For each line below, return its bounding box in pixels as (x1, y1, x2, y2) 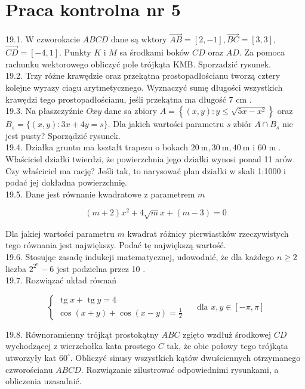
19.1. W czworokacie (5, 33, 80, 45)
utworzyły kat (5, 351, 57, 363)
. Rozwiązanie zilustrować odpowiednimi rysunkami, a (81, 363, 279, 375)
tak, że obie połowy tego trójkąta (167, 339, 288, 352)
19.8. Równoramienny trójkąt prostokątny (5, 328, 159, 340)
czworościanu (5, 363, 53, 375)
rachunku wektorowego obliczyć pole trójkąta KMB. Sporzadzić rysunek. (5, 57, 271, 70)
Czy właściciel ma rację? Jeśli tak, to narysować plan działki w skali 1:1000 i (5, 164, 286, 177)
